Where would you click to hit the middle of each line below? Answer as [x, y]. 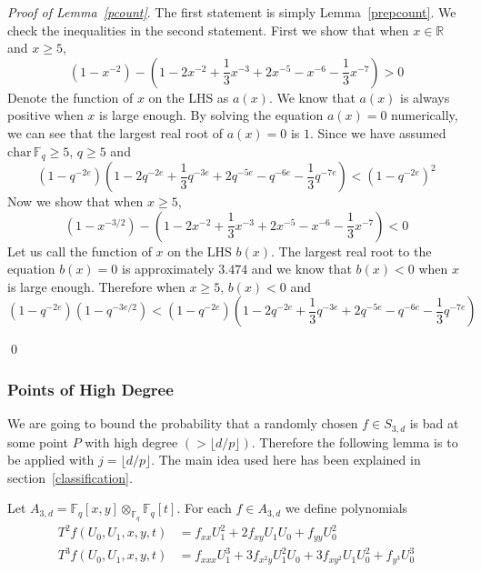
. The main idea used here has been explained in [286, 460]
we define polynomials [346, 508]
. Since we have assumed [378, 132]
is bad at [434, 423]
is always [425, 97]
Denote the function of [70, 97]
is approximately [168, 269]
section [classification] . [70, 477]
